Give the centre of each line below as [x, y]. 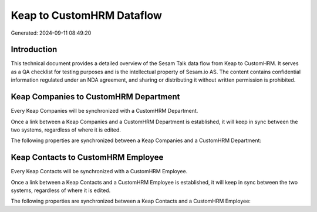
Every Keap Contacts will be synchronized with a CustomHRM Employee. [99, 171]
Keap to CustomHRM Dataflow [87, 15]
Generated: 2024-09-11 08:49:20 [51, 33]
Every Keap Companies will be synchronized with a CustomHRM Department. [104, 111]
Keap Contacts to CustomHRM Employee [87, 158]
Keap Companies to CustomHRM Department [95, 97]
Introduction [34, 50]
